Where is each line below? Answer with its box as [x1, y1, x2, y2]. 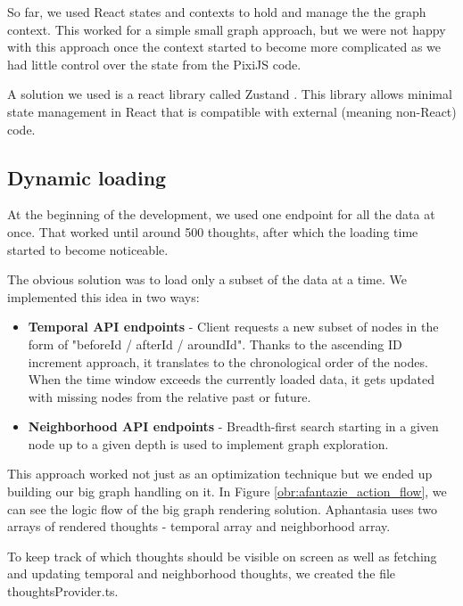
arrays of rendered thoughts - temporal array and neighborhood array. [7, 517, 391, 536]
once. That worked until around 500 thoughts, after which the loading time [7, 222, 418, 241]
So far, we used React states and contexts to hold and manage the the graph [7, 3, 426, 20]
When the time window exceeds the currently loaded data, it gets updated [28, 370, 435, 389]
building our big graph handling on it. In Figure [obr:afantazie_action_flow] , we [7, 482, 447, 501]
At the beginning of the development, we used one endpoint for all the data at [7, 205, 435, 224]
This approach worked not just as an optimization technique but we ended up [7, 464, 433, 483]
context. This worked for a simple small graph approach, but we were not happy [7, 20, 446, 38]
